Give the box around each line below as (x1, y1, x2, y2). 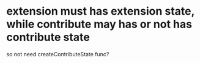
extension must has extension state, (6, 4, 194, 18)
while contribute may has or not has (6, 17, 193, 31)
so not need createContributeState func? (6, 50, 109, 57)
